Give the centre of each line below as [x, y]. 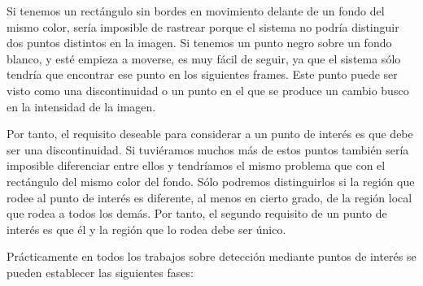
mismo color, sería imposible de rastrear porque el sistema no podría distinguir [203, 26]
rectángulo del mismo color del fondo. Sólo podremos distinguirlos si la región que [211, 181]
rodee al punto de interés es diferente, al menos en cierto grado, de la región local [209, 197]
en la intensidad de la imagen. [81, 106]
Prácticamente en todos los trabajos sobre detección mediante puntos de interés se [211, 256]
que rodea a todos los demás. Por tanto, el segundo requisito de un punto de [197, 213]
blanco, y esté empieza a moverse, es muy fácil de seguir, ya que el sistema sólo [204, 58]
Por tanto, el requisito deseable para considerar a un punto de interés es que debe [210, 134]
